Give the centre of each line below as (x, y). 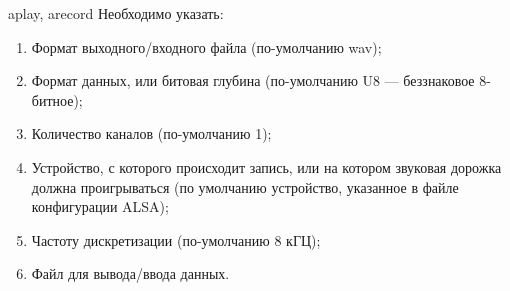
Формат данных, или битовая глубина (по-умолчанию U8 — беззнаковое (253, 80)
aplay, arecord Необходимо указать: (116, 13)
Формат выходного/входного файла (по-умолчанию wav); (206, 46)
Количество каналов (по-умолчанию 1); (151, 133)
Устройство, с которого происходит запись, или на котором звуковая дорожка (266, 166)
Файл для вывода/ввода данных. (130, 273)
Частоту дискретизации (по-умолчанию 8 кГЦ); (176, 239)
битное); (57, 99)
